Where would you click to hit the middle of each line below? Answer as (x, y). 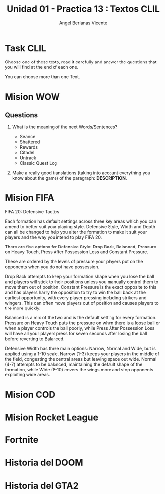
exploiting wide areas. (28, 374)
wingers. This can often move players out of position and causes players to (82, 303)
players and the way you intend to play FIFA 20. (54, 237)
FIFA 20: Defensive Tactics (32, 211)
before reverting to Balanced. (35, 339)
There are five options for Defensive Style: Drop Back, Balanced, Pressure (81, 247)
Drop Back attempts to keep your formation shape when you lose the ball (80, 276)
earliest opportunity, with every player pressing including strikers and (76, 297)
